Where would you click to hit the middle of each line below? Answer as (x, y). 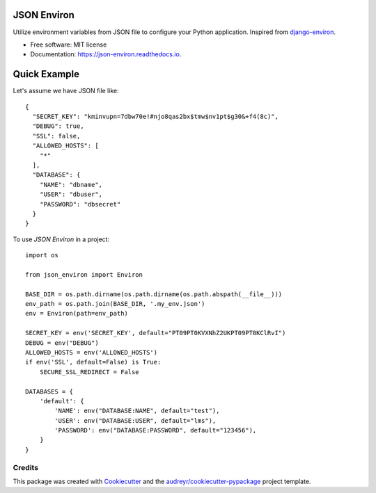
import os (42, 255)
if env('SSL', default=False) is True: (93, 362)
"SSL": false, (56, 136)
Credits (25, 467)
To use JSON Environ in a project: (61, 239)
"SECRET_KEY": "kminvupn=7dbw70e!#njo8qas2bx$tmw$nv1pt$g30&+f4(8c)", (155, 116)
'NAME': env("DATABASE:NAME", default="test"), (137, 411)
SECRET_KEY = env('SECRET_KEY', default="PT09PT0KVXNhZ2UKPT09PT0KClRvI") (156, 333)
